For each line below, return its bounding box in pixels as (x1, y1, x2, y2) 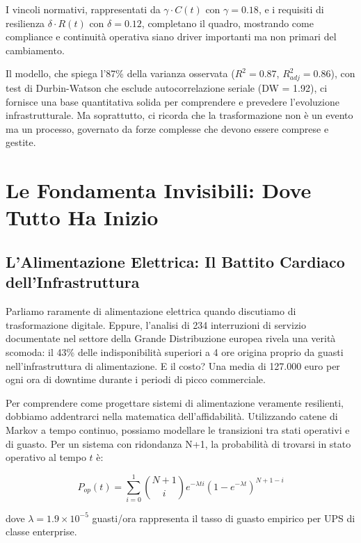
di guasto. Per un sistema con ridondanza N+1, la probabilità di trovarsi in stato (6, 436, 351, 451)
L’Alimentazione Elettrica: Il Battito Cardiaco (6, 251, 345, 273)
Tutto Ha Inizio (6, 203, 159, 232)
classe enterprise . (6, 524, 77, 539)
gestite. (6, 135, 36, 149)
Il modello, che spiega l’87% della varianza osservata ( (6, 66, 235, 81)
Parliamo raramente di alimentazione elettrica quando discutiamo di (6, 304, 296, 318)
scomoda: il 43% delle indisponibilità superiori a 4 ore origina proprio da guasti (6, 345, 344, 359)
